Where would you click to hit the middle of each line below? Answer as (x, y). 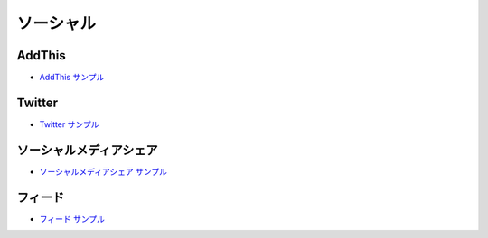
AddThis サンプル (72, 78)
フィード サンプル (72, 219)
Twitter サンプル (69, 124)
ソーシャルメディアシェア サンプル (103, 171)
